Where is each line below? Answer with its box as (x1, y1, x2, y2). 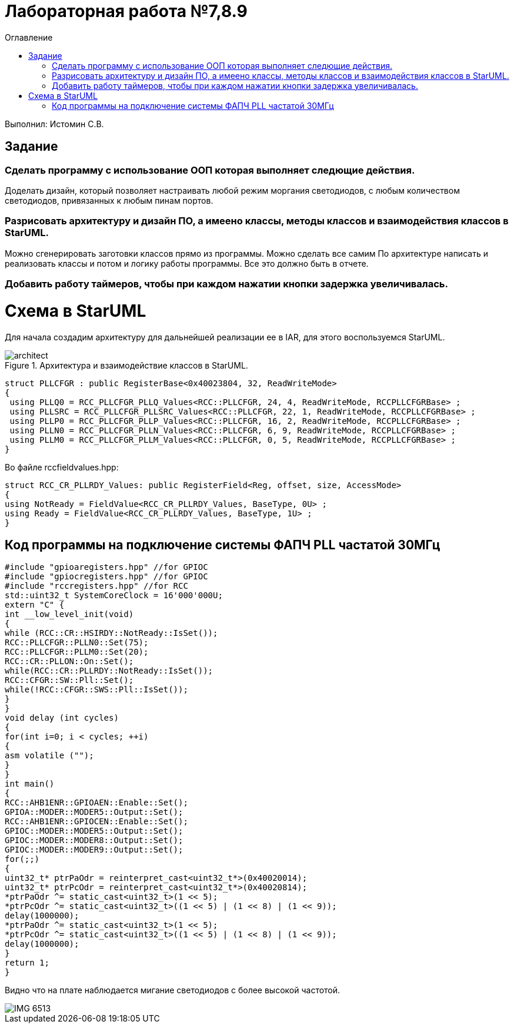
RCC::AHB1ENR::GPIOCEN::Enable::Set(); (5, 817, 188, 827)
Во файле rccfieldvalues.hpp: (5, 462, 119, 472)
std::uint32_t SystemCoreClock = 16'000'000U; (5, 591, 223, 601)
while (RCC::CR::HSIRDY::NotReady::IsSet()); (5, 628, 218, 638)
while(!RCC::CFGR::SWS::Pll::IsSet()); (5, 685, 188, 695)
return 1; (5, 958, 49, 968)
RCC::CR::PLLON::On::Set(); (5, 656, 134, 666)
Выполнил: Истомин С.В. (5, 118, 104, 129)
